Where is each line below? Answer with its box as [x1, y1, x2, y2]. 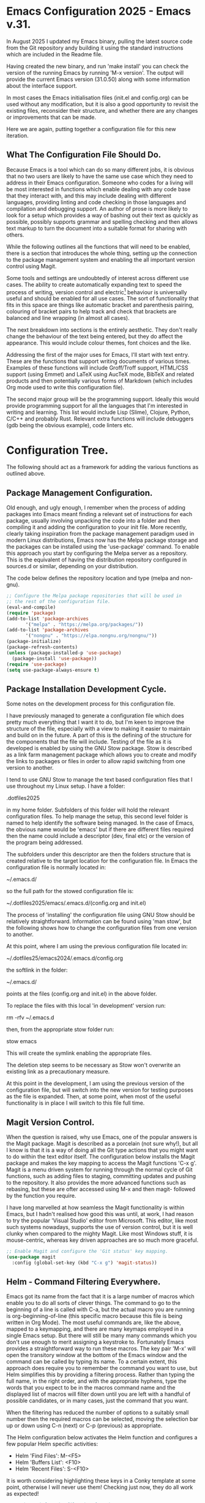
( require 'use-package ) [6, 661, 67, 668]
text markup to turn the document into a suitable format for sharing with [6, 224, 187, 232]
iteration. [6, 132, 29, 139]
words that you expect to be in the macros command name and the [6, 1384, 176, 1391]
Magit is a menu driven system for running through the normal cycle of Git [6, 1166, 193, 1173]
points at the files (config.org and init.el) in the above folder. [6, 990, 157, 997]
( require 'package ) [6, 610, 56, 616]
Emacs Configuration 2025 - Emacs [6, 4, 192, 18]
